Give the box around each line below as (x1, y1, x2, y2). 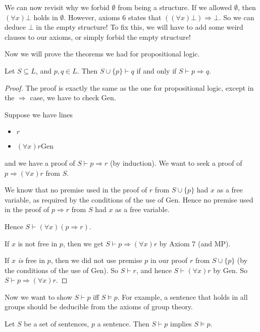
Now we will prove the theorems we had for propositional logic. (5, 48, 200, 59)
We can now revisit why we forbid (5, 2, 110, 12)
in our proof (150, 255, 188, 265)
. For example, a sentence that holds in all (117, 291, 248, 302)
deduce (5, 22, 26, 32)
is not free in (18, 238, 58, 248)
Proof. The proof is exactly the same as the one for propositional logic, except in (5, 82, 254, 93)
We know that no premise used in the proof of (5, 184, 147, 195)
